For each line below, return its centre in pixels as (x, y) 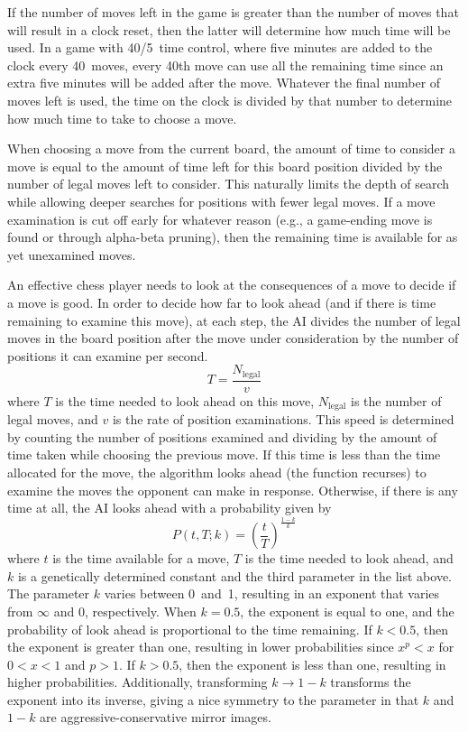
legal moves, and (53, 419)
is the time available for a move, (141, 558)
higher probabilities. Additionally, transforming (138, 682)
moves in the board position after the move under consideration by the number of (233, 338)
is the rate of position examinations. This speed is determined (283, 419)
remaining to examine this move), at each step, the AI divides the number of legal (234, 320)
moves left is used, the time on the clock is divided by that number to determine (230, 100)
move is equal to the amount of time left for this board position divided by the (225, 166)
